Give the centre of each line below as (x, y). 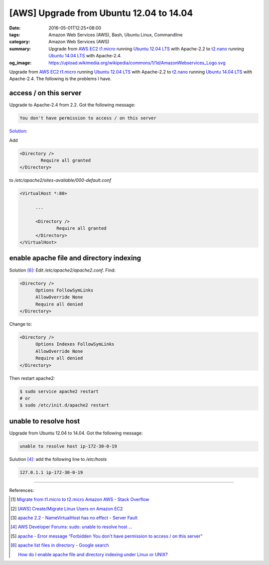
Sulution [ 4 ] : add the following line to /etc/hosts (58, 459)
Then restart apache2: (32, 378)
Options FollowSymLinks (65, 290)
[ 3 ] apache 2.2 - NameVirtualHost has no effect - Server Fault (74, 518)
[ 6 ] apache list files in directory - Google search (60, 545)
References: (22, 490)
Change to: (21, 324)
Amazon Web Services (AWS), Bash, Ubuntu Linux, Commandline (116, 34)
